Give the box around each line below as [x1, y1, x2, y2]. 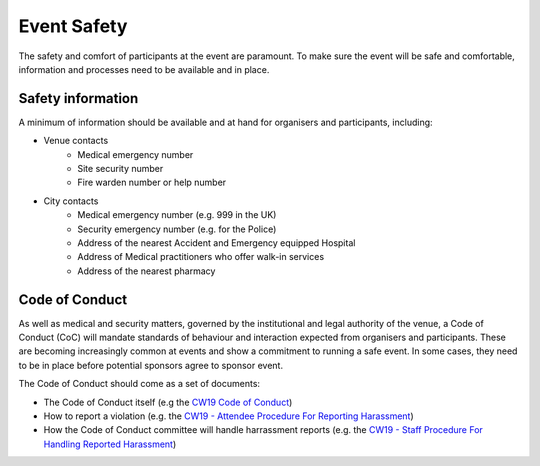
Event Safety [18, 15, 128, 37]
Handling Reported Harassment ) [43, 438, 177, 450]
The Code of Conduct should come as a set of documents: [18, 378, 260, 390]
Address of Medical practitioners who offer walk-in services [77, 251, 325, 263]
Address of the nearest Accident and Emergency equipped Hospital [77, 236, 356, 249]
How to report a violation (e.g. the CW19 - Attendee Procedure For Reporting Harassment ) [43, 410, 414, 422]
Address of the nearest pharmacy [77, 265, 216, 277]
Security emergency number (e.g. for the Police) [77, 223, 277, 235]
